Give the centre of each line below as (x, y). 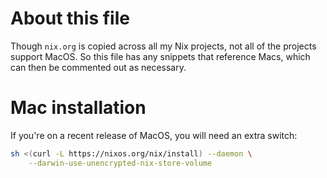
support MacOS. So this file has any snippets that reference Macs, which (160, 56)
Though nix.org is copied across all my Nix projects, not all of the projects (163, 46)
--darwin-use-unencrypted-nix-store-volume (120, 163)
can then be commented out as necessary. (98, 67)
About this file (70, 18)
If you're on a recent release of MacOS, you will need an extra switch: (154, 135)
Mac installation (78, 108)
